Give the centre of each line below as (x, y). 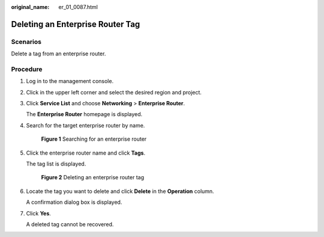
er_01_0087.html (78, 7)
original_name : (30, 7)
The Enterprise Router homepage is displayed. (84, 114)
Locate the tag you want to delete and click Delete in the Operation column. (120, 191)
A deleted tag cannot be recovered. (70, 224)
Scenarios (26, 42)
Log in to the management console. (70, 81)
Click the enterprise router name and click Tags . (86, 153)
